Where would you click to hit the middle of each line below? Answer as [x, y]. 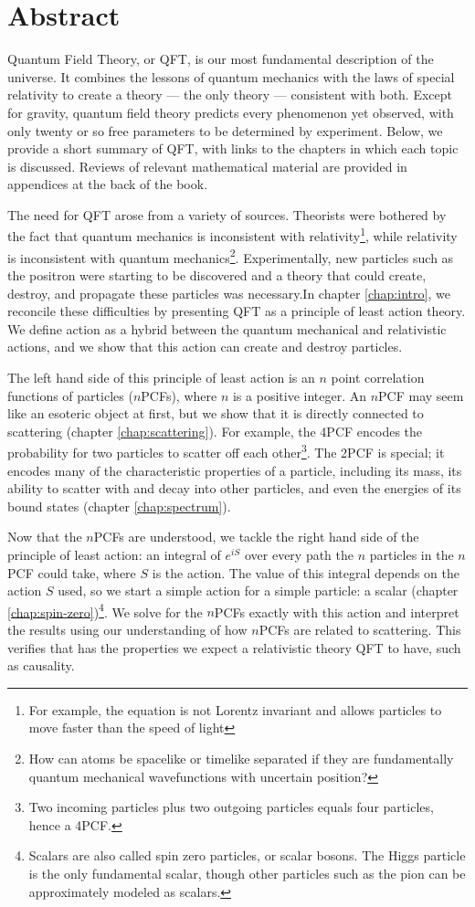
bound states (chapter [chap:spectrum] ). [119, 506]
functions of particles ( [70, 395]
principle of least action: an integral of [114, 554]
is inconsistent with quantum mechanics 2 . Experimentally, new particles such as [231, 256]
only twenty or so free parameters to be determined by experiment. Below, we [225, 130]
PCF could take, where [72, 572]
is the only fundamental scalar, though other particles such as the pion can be [247, 873]
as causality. [41, 665]
